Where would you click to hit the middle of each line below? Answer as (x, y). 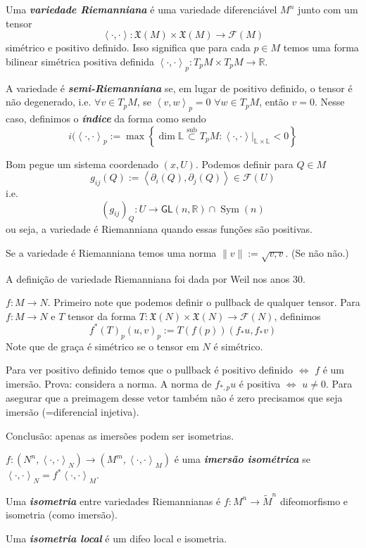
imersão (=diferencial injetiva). (72, 412)
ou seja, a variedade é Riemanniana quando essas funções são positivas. (159, 229)
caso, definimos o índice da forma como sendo (106, 118)
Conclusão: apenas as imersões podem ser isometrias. (120, 435)
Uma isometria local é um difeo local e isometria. (116, 538)
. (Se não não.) (317, 252)
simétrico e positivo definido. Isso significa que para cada (128, 47)
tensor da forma (102, 316)
